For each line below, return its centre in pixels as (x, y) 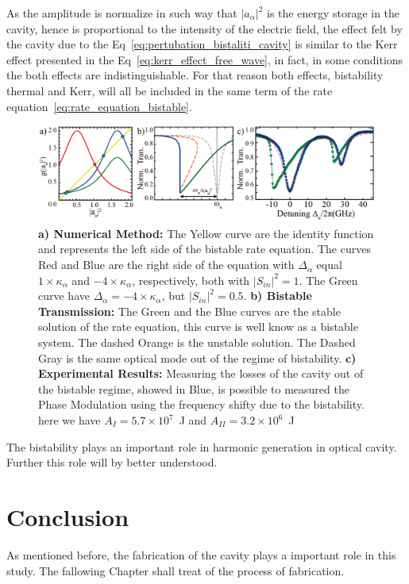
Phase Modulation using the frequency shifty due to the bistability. (201, 404)
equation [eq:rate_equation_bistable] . (99, 106)
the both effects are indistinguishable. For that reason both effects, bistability (195, 75)
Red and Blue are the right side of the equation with (166, 265)
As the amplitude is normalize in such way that (122, 13)
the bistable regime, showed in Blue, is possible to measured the (194, 388)
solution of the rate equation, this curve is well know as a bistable (198, 327)
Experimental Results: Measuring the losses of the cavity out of (201, 373)
